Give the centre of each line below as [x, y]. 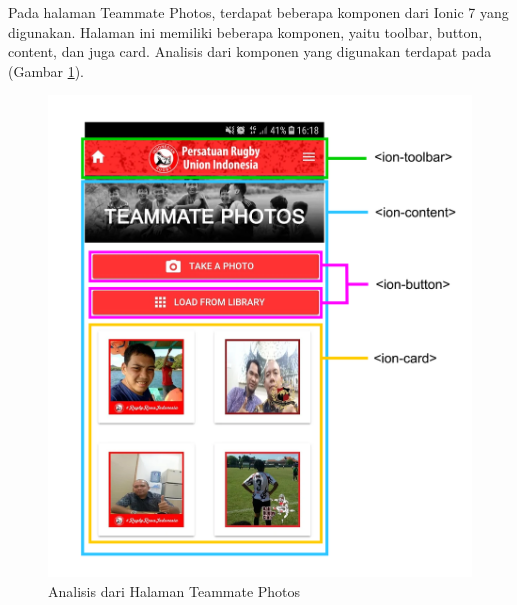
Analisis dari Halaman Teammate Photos [174, 590]
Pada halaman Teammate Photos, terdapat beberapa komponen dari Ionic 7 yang [258, 12]
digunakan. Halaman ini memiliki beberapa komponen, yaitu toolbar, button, [245, 31]
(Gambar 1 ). [46, 70]
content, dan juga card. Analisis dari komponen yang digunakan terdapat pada [250, 51]
